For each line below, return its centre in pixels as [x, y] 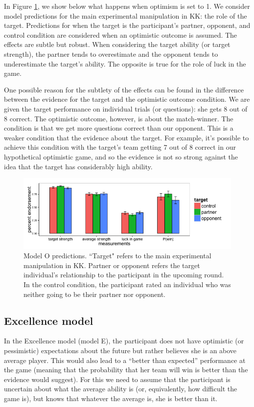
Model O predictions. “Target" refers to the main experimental [117, 256]
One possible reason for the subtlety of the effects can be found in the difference [124, 89]
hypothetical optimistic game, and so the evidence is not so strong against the [121, 156]
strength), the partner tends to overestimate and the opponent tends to [111, 54]
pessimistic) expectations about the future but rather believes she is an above [120, 350]
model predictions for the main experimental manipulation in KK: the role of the [126, 15]
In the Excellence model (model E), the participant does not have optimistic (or [124, 341]
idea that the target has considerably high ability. [78, 166]
